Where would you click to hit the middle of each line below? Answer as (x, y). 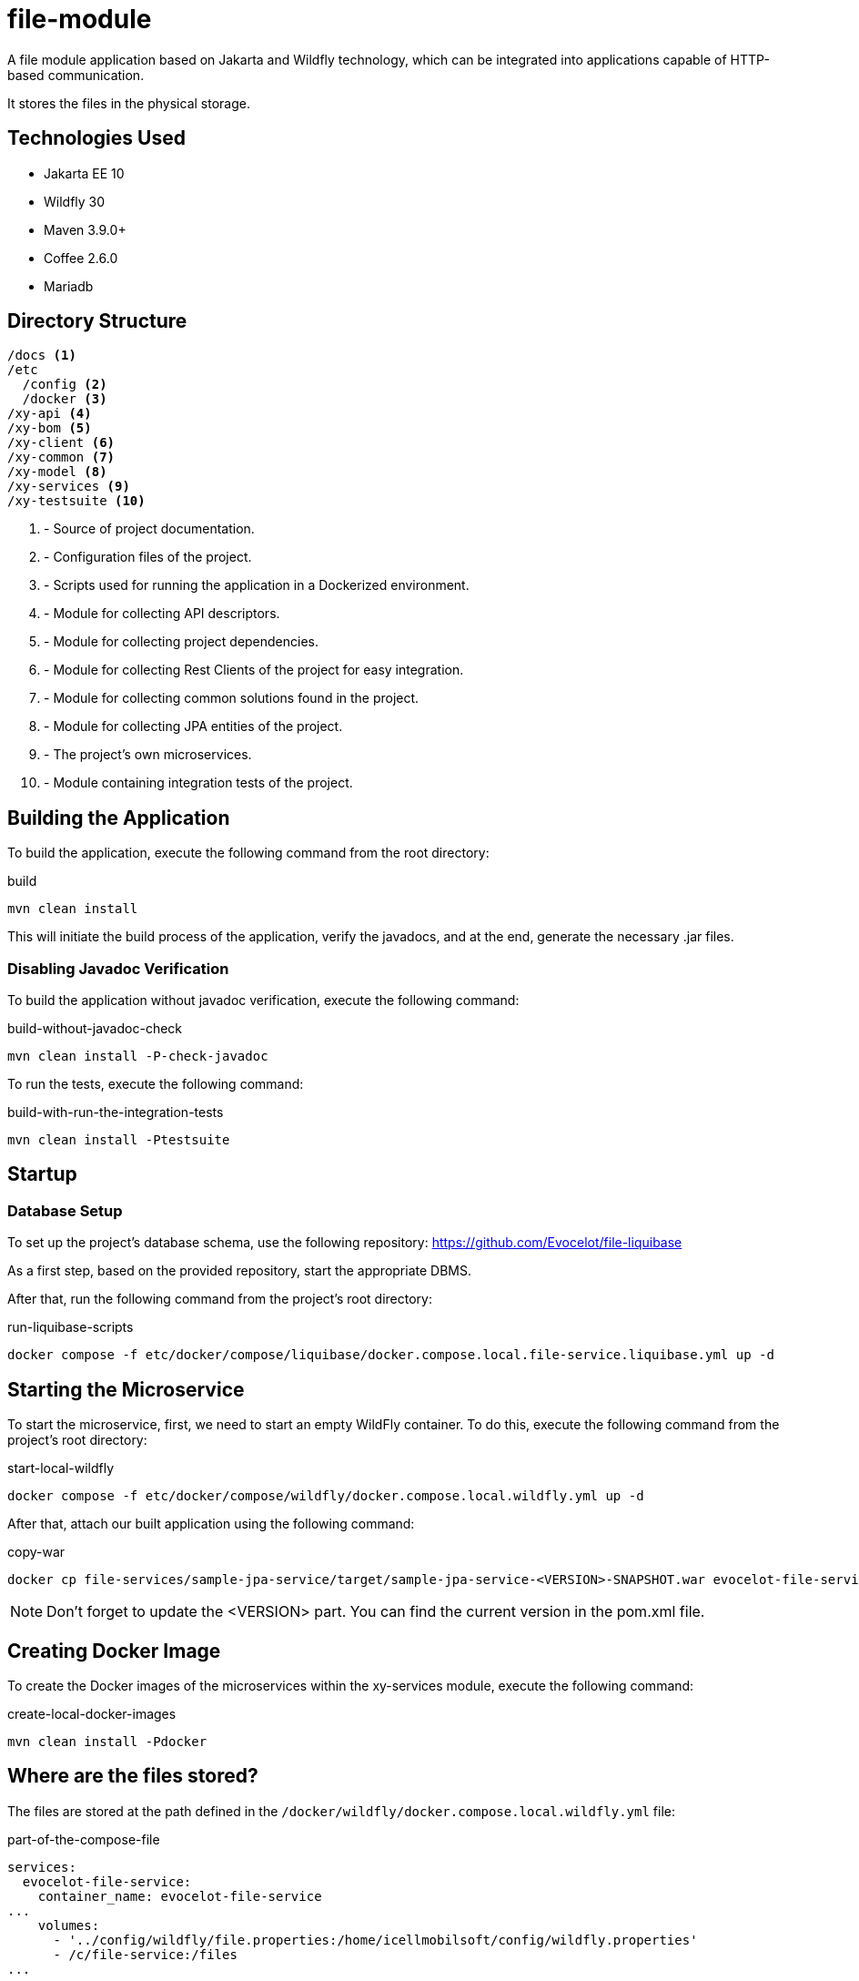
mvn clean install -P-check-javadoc (138, 1057)
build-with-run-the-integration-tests (116, 1112)
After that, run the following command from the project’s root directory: (220, 1299)
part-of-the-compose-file (84, 1839)
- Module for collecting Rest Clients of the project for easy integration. (254, 670)
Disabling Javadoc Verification (118, 968)
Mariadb (69, 286)
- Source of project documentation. (149, 529)
